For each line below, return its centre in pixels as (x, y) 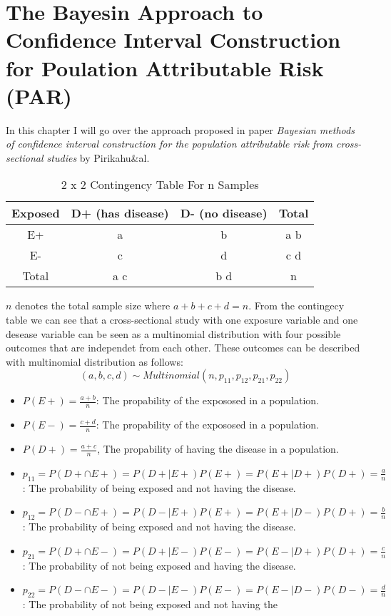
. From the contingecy (296, 306)
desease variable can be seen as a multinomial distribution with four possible (173, 333)
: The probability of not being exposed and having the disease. (159, 565)
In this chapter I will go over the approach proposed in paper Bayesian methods (180, 129)
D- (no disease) (224, 213)
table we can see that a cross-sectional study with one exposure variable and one (182, 320)
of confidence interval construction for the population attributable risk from (169, 144)
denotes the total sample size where (93, 306)
